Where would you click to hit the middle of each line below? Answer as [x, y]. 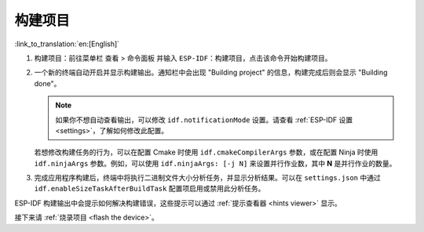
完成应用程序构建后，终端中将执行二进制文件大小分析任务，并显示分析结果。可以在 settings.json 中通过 [207, 178]
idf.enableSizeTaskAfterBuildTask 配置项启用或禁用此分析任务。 [150, 189]
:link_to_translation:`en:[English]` [67, 44]
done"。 [48, 83]
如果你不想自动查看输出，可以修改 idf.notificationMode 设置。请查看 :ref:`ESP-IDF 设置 [204, 120]
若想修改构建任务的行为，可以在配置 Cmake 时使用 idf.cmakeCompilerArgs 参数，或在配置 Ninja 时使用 [206, 152]
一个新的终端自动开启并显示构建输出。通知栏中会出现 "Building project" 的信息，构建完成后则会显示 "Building [211, 72]
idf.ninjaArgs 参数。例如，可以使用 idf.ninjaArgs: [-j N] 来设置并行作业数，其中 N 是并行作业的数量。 [215, 163]
